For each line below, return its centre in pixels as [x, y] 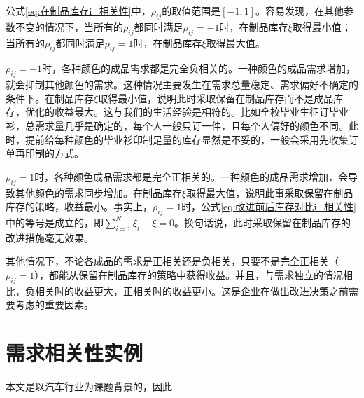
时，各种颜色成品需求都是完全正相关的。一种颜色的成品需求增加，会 [191, 176]
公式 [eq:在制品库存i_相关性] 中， [78, 11]
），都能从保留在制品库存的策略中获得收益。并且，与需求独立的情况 [189, 274]
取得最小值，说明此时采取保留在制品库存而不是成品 [216, 98]
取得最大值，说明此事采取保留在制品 [270, 192]
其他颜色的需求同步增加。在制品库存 [98, 192]
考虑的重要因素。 [54, 304]
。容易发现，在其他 [299, 11]
